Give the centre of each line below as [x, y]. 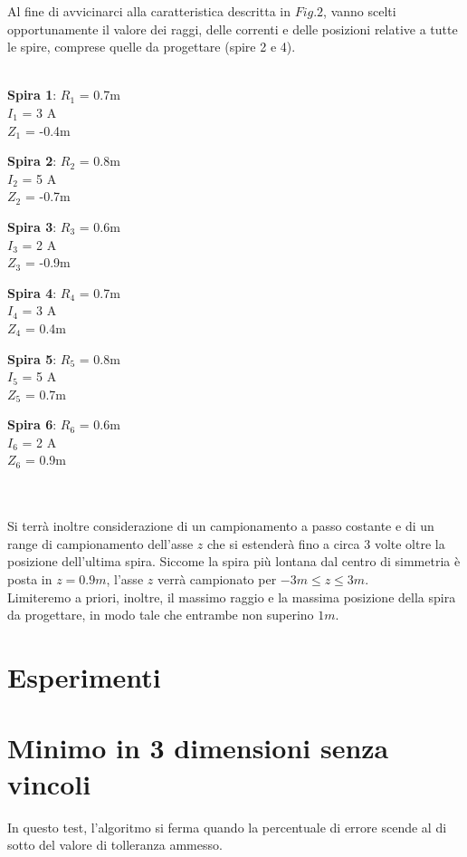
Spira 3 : [32, 226]
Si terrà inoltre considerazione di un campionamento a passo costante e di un [221, 526]
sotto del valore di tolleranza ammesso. [115, 845]
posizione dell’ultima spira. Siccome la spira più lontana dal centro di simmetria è [234, 561]
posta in [30, 579]
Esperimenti [84, 677]
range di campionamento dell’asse [100, 543]
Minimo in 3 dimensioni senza [198, 748]
